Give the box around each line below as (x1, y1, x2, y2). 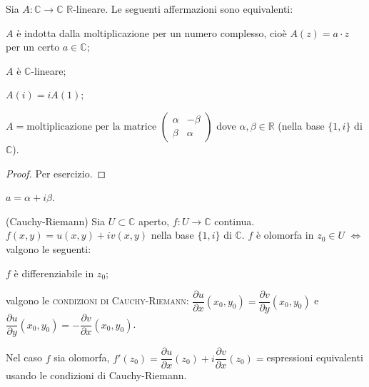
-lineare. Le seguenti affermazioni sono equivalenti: (73, 1, 293, 16)
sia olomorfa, (54, 350, 110, 365)
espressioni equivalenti (266, 350, 363, 365)
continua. (214, 213, 255, 228)
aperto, (138, 213, 170, 228)
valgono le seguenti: (6, 241, 91, 256)
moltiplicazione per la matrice (26, 121, 157, 132)
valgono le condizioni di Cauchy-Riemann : (6, 293, 189, 308)
